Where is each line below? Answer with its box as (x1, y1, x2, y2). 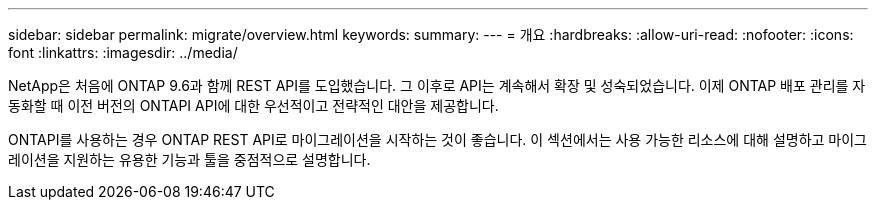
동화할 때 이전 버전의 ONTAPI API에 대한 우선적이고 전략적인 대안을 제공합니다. (8, 97, 499, 114)
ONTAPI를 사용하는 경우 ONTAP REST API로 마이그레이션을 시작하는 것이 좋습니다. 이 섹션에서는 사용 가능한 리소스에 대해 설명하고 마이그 (8, 131, 867, 148)
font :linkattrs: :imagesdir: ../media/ (8, 44, 238, 61)
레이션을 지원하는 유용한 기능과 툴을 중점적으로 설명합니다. (8, 151, 371, 168)
